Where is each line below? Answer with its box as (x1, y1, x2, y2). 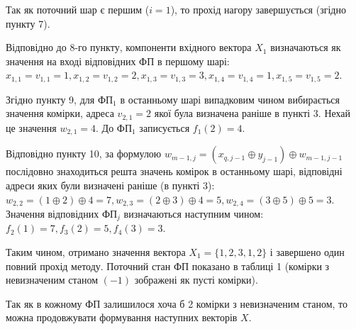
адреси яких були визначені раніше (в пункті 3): (6, 177, 215, 192)
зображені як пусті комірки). (134, 272, 258, 287)
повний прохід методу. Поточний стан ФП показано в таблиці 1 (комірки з (6, 258, 330, 273)
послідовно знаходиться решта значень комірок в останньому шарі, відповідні (6, 164, 343, 179)
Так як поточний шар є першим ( (6, 2, 150, 16)
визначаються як (270, 40, 341, 55)
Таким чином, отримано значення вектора (6, 245, 186, 260)
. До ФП (96, 120, 132, 135)
